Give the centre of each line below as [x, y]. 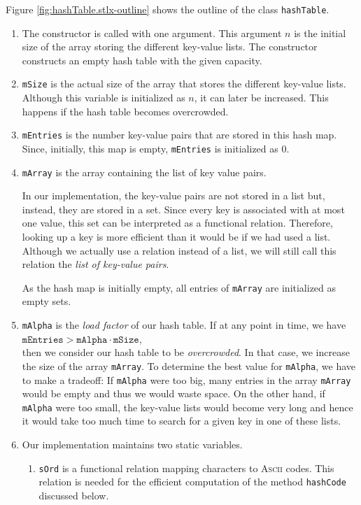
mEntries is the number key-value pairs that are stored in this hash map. [179, 135]
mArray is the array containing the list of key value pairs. [144, 172]
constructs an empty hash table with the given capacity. [142, 60]
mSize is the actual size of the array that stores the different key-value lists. [184, 84]
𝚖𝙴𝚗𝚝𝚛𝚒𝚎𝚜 [43, 340]
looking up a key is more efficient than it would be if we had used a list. [176, 237]
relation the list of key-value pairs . [95, 264]
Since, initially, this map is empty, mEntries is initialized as [150, 148]
